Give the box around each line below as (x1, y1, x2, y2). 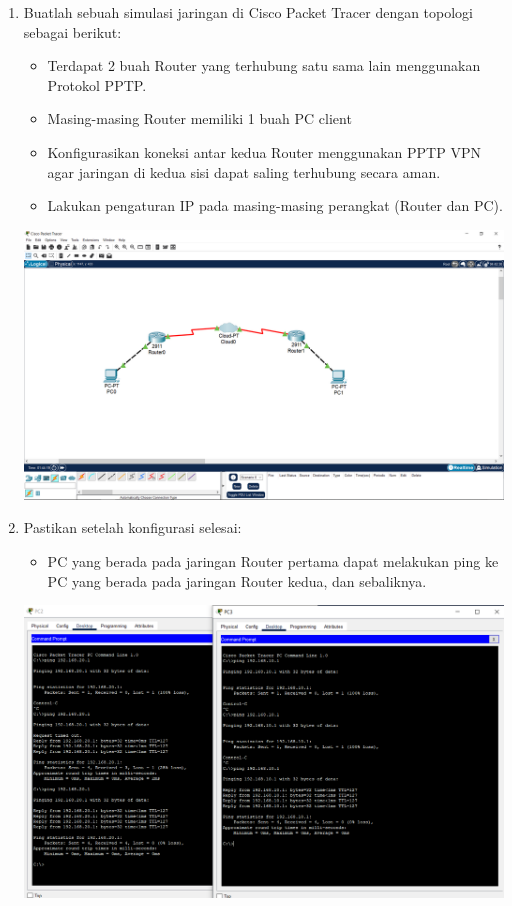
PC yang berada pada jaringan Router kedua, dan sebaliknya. (47, 570, 427, 591)
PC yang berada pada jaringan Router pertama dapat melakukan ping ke (47, 551, 499, 572)
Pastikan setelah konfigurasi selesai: (23, 517, 242, 538)
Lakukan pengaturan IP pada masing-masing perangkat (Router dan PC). (47, 195, 503, 216)
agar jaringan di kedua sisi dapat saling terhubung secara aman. (47, 161, 441, 182)
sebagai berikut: (23, 21, 122, 42)
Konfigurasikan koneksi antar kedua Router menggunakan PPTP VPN (47, 141, 481, 162)
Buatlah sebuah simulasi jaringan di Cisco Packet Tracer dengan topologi (23, 2, 474, 22)
